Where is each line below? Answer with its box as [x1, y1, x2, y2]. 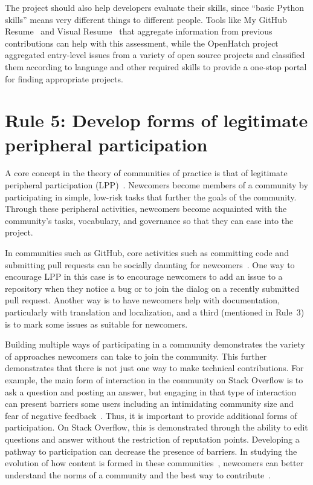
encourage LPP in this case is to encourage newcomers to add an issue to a [5, 270, 283, 283]
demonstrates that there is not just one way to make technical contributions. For [5, 361, 304, 374]
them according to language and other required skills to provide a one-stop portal [5, 60, 307, 73]
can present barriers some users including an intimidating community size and [5, 397, 294, 410]
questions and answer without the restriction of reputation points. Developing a [5, 432, 300, 445]
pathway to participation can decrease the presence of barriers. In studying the [5, 444, 297, 457]
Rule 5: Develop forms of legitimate [5, 108, 308, 133]
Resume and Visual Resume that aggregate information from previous [5, 25, 273, 38]
